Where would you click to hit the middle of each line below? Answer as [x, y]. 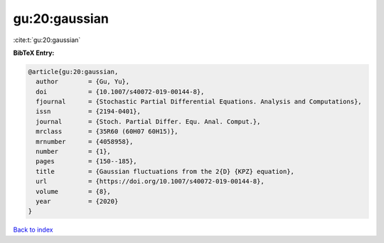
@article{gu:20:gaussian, [73, 72]
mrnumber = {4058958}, [85, 141]
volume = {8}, [74, 191]
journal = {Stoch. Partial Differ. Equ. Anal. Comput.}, [148, 121]
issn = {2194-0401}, [89, 112]
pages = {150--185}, [87, 161]
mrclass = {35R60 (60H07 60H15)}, [107, 131]
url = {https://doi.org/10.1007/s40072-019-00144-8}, [150, 181]
